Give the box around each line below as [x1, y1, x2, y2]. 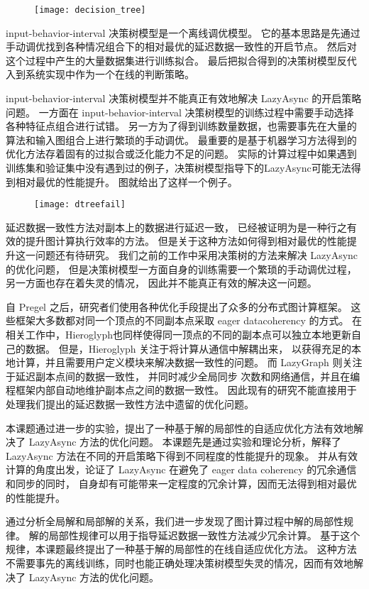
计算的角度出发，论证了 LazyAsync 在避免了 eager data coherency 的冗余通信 [6, 462, 357, 477]
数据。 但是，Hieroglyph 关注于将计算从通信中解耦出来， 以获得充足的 [25, 341, 351, 356]
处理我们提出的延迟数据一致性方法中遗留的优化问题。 [6, 396, 254, 411]
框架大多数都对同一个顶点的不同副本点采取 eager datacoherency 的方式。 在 [15, 313, 363, 328]
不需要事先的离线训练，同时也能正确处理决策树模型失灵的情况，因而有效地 [6, 555, 353, 570]
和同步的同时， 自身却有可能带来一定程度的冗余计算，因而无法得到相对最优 [6, 475, 357, 490]
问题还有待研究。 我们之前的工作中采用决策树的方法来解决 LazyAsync [35, 248, 358, 263]
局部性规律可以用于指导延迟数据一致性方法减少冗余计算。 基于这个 [48, 527, 360, 542]
